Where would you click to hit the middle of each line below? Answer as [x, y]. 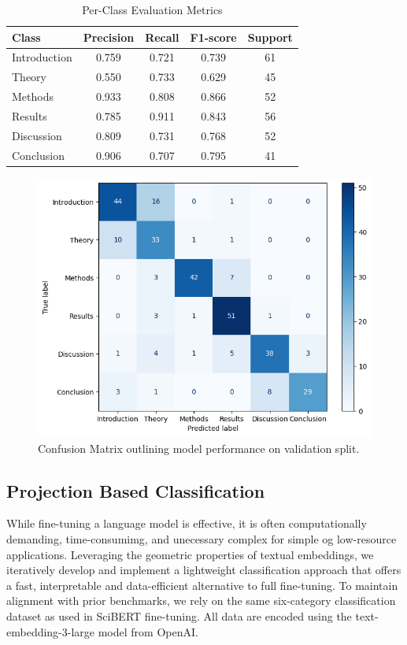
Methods [33, 96]
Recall [162, 37]
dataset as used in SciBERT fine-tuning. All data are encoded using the [179, 615]
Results [30, 115]
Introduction [42, 57]
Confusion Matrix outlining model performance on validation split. [199, 448]
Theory [29, 77]
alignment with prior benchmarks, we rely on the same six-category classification [201, 601]
